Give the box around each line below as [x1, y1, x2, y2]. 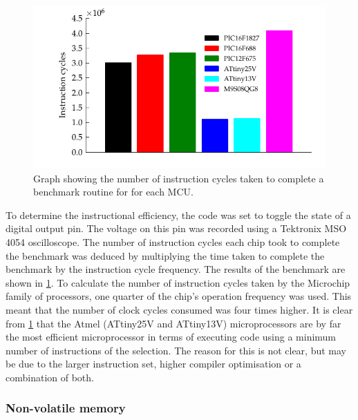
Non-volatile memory [6, 399, 126, 417]
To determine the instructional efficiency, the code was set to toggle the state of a [6, 207, 351, 222]
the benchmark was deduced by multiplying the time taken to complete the [6, 248, 325, 262]
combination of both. [6, 370, 94, 384]
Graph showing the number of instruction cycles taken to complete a [33, 171, 324, 185]
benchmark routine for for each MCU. [33, 184, 194, 199]
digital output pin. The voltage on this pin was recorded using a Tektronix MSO [6, 221, 347, 236]
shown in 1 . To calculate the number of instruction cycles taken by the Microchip [6, 275, 350, 289]
